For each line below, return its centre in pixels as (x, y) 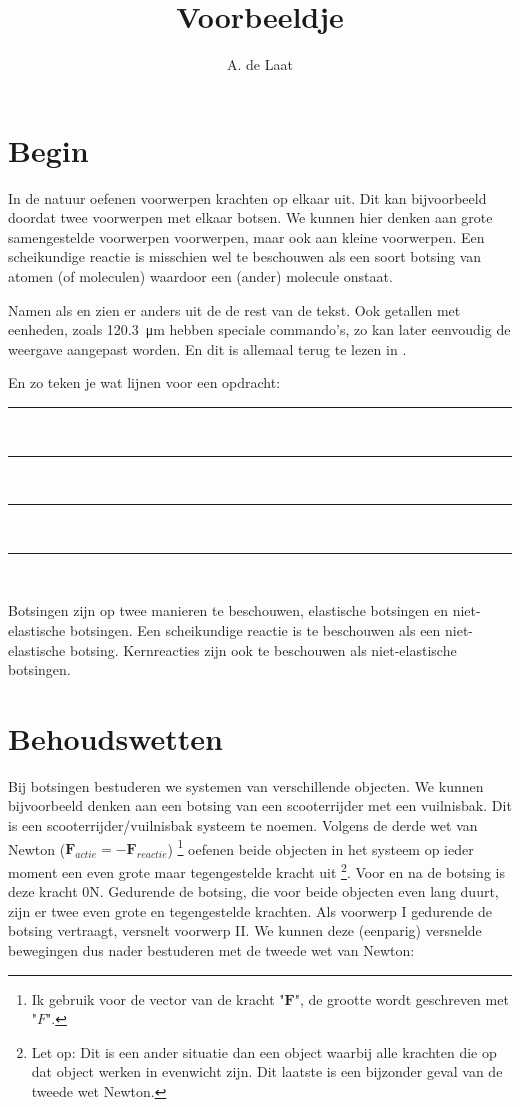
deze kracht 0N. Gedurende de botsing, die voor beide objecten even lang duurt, (253, 891)
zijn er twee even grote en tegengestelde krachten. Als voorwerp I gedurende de (250, 910)
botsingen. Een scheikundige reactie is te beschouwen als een (255, 629)
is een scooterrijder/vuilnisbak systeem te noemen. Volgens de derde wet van (243, 825)
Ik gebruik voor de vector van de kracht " (158, 998)
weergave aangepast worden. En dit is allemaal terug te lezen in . (207, 348)
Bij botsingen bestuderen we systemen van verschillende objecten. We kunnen (246, 785)
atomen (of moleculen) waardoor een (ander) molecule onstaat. (200, 276)
